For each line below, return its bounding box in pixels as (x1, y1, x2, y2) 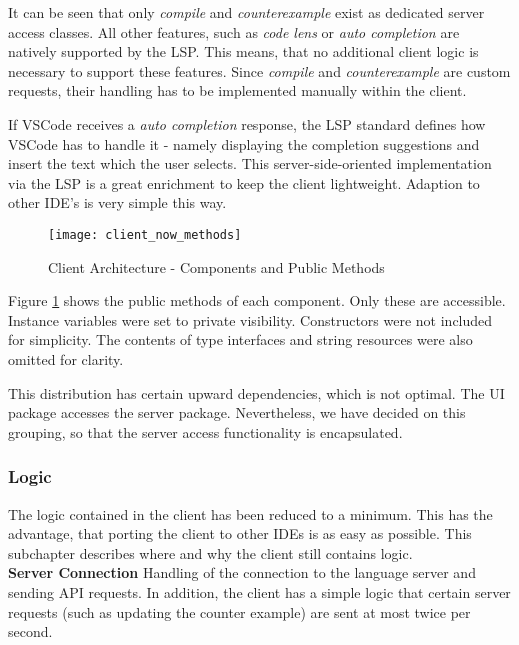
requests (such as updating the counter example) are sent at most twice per (8, 601, 471, 622)
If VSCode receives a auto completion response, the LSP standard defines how (8, 113, 486, 134)
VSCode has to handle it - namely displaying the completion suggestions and (8, 133, 480, 154)
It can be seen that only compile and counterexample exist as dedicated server (8, 2, 485, 22)
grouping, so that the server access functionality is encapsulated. (8, 421, 403, 442)
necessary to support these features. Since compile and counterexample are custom (8, 60, 511, 81)
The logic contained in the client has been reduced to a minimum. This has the (8, 503, 493, 524)
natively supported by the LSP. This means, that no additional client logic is (8, 41, 479, 62)
